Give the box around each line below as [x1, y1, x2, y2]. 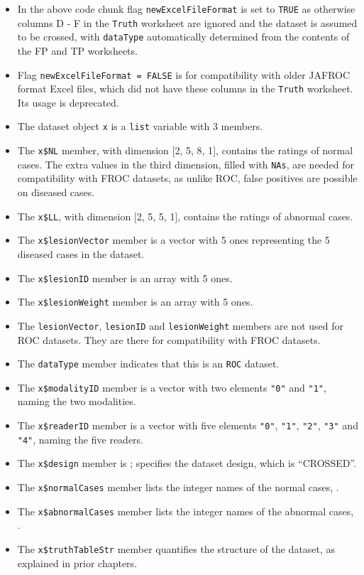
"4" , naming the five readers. [17, 431, 143, 446]
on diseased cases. [17, 185, 95, 200]
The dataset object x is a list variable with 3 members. [17, 119, 263, 134]
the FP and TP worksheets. [17, 43, 138, 58]
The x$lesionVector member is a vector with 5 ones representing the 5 [17, 232, 330, 247]
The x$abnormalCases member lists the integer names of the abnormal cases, [17, 503, 354, 518]
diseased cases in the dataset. [17, 246, 145, 261]
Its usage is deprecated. [17, 95, 119, 109]
